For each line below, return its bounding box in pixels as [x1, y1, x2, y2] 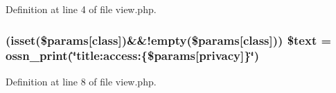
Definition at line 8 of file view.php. [6, 74, 157, 88]
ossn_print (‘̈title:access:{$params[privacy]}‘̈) [6, 47, 260, 64]
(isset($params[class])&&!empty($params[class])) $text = [6, 31, 332, 48]
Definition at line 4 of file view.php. [6, 2, 157, 16]
